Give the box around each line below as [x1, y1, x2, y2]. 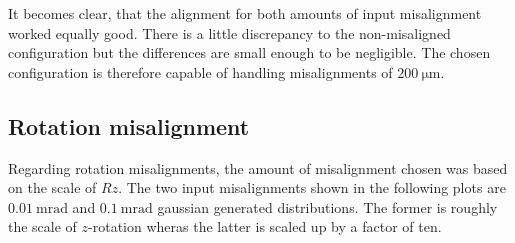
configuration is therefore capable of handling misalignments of [8, 61, 393, 82]
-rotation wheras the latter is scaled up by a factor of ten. [88, 216, 442, 237]
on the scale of [8, 177, 97, 198]
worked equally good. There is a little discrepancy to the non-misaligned [8, 22, 451, 43]
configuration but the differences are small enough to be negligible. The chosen [8, 42, 491, 63]
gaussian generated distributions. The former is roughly [157, 196, 498, 217]
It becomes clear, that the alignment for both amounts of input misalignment [8, 3, 482, 23]
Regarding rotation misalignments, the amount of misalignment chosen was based [8, 157, 508, 178]
